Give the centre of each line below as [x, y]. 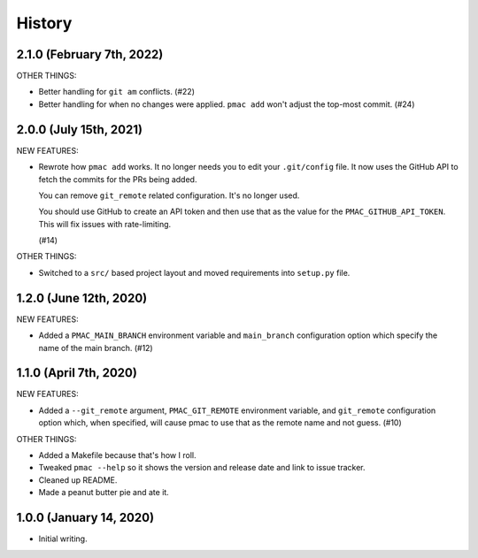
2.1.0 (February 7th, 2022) [90, 54]
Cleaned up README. [78, 480]
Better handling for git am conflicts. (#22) [116, 92]
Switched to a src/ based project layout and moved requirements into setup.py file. [194, 272]
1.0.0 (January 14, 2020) [85, 518]
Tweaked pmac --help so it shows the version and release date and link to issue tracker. [202, 468]
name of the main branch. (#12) [96, 348]
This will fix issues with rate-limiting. [105, 224]
